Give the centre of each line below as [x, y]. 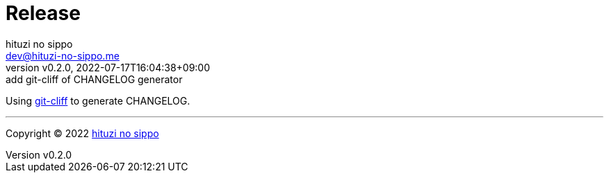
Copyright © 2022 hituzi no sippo [82, 133]
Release [43, 13]
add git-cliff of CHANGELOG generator [94, 79]
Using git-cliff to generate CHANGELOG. [98, 100]
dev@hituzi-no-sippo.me [63, 55]
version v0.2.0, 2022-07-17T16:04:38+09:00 [108, 67]
